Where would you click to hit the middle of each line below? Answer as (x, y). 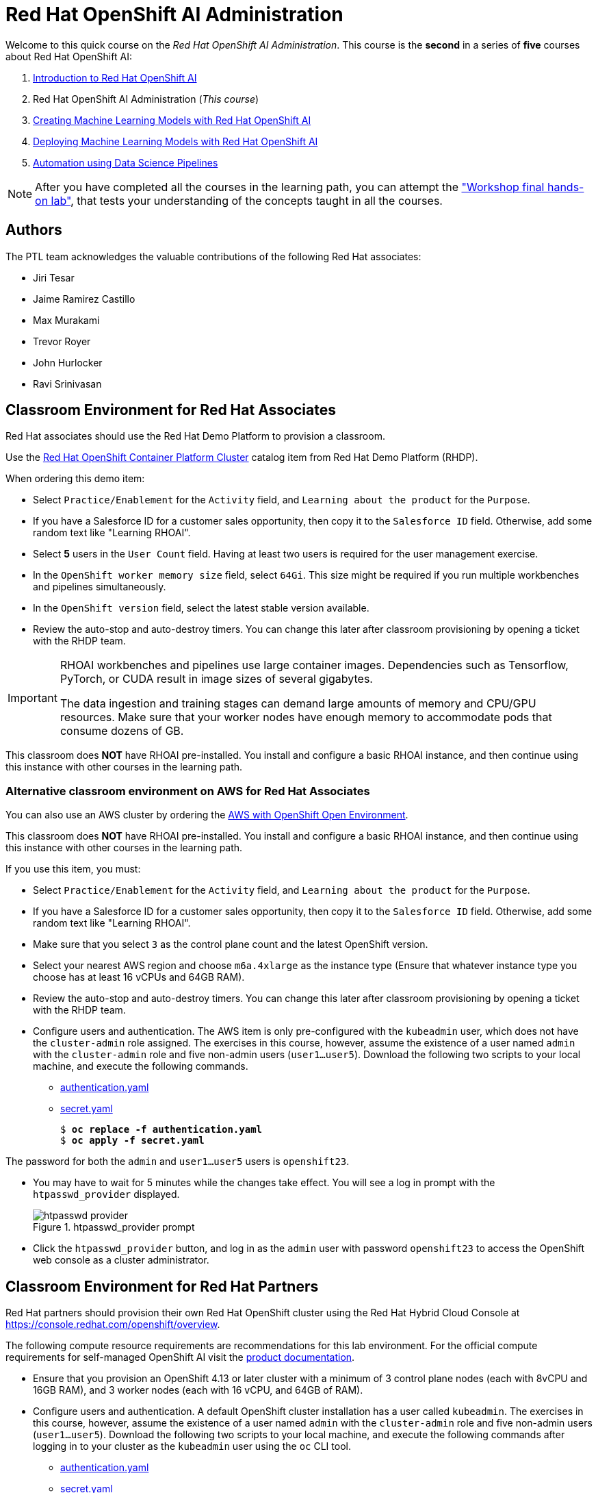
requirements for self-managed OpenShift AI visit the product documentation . (180, 1357)
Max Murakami (66, 320)
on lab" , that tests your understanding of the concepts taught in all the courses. (239, 200)
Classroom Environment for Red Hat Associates (171, 410)
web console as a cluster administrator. (121, 1260)
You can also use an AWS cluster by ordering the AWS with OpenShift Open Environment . (207, 815)
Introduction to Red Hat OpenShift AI (115, 77)
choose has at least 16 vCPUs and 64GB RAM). (139, 977)
